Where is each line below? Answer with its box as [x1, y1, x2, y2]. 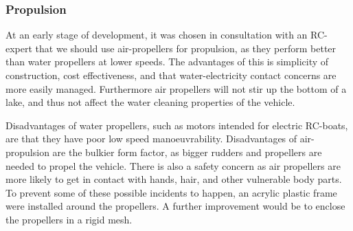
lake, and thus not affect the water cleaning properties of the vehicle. [5, 95, 295, 109]
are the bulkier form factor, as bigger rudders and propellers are [52, 144, 322, 159]
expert [5, 41, 32, 55]
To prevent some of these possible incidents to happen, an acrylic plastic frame [5, 185, 337, 199]
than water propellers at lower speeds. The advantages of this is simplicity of [5, 54, 329, 69]
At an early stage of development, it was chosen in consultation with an [5, 27, 308, 42]
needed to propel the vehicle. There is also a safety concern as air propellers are [5, 158, 341, 173]
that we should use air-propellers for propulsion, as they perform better [35, 41, 337, 55]
